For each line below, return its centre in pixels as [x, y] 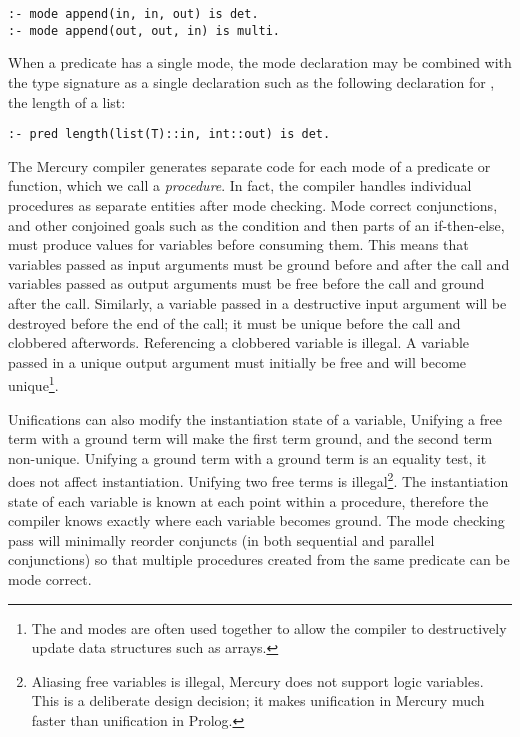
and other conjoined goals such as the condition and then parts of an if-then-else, [256, 224]
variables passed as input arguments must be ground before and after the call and [259, 263]
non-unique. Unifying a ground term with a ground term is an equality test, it [247, 457]
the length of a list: [67, 101]
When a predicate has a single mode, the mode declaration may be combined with [260, 62]
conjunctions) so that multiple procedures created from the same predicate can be [259, 559]
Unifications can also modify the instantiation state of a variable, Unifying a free [255, 418]
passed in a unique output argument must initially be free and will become [237, 361]
